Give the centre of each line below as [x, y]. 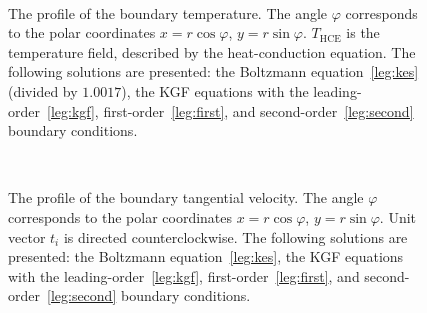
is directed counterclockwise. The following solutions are [235, 236]
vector [27, 236]
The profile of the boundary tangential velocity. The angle [186, 197]
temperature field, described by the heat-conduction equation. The [212, 51]
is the [363, 32]
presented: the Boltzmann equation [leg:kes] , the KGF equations [206, 256]
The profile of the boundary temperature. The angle [168, 12]
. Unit [398, 216]
